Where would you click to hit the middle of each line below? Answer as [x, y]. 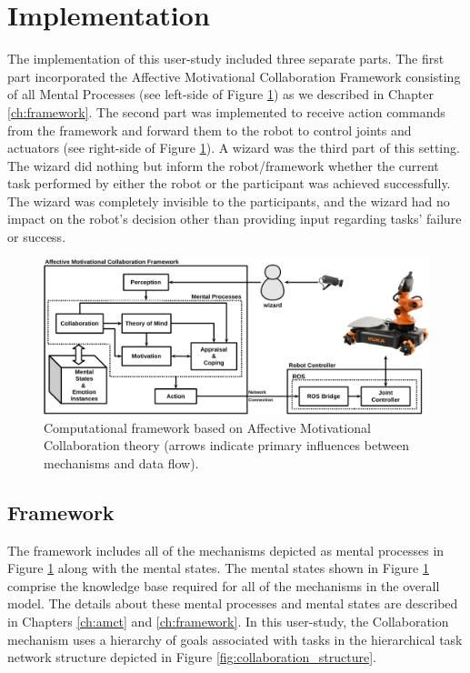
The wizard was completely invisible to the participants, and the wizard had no [229, 201]
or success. [37, 237]
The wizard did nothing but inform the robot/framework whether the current [223, 165]
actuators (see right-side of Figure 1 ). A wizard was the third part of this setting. [234, 148]
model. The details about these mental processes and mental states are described [233, 603]
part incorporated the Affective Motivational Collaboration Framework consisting [234, 76]
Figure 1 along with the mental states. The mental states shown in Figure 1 [218, 568]
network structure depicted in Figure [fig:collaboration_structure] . [192, 657]
